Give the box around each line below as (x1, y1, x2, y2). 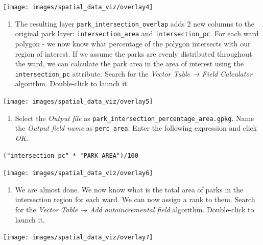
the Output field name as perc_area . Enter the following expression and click (15, 122, 257, 133)
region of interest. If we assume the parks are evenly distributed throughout (15, 48, 252, 59)
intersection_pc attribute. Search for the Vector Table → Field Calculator (15, 68, 253, 79)
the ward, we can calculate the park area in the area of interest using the (15, 58, 244, 69)
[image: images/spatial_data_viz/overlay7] (3, 234, 153, 241)
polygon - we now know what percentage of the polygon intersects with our (15, 38, 251, 48)
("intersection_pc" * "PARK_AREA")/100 (3, 152, 138, 159)
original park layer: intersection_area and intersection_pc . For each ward (15, 28, 259, 39)
